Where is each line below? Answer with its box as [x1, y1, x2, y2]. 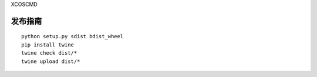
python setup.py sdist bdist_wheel [21, 33, 124, 40]
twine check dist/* [21, 50, 77, 56]
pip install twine [21, 41, 75, 48]
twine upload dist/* [21, 58, 80, 65]
